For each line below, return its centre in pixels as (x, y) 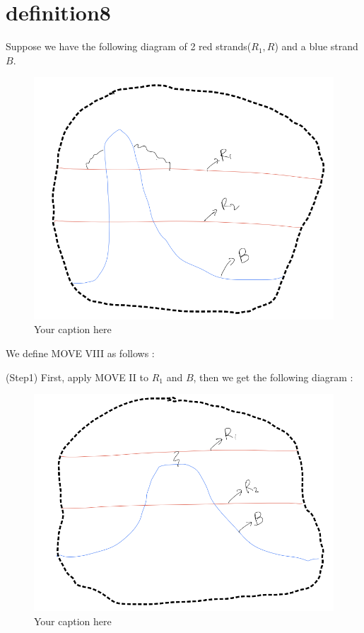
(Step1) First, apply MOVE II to (77, 377)
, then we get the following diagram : (273, 377)
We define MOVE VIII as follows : (80, 353)
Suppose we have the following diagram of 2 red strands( (129, 46)
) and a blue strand (316, 46)
